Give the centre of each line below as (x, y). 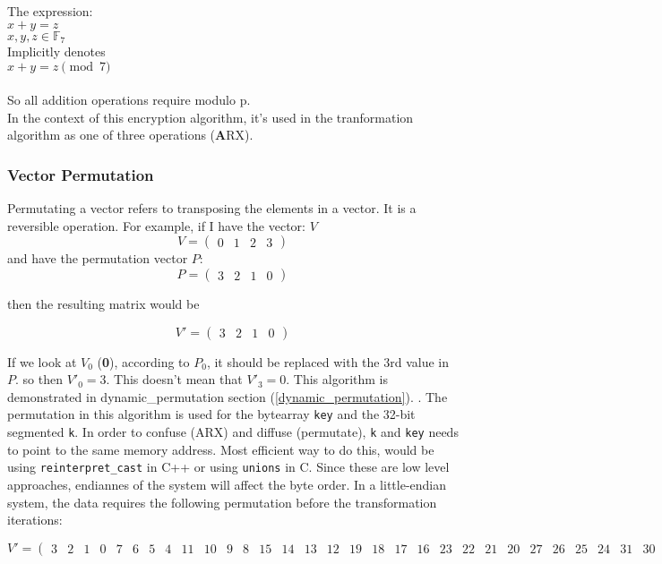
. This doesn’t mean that (174, 379)
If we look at (42, 361)
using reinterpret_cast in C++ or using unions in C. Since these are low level (228, 467)
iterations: (35, 520)
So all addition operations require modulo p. (129, 100)
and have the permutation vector (98, 258)
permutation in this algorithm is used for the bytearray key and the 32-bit (211, 414)
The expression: (50, 11)
